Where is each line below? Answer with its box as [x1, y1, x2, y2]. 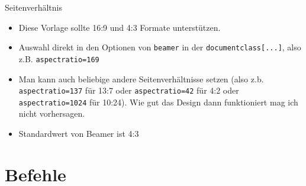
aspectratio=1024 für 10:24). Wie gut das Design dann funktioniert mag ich [18, 95, 298, 108]
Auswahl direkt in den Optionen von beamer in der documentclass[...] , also [18, 41, 301, 53]
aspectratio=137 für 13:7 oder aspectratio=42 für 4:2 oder [18, 84, 239, 97]
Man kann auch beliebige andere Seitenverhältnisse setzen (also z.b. [18, 72, 264, 85]
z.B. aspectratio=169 [18, 52, 99, 65]
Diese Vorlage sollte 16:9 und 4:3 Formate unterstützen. [18, 21, 221, 33]
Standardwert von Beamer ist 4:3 [18, 127, 139, 139]
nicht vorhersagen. [18, 107, 85, 120]
